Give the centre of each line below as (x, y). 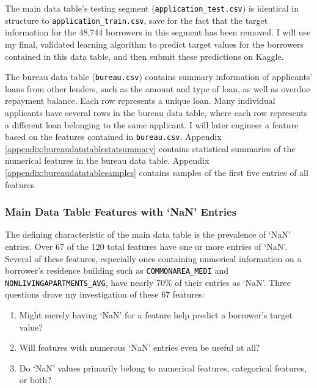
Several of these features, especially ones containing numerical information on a (153, 258)
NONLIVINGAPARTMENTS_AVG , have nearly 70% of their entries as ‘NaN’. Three (148, 282)
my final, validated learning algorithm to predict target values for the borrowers (154, 44)
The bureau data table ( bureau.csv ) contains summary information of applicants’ (159, 77)
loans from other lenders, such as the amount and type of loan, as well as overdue (158, 88)
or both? (35, 380)
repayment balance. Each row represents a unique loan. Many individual (140, 101)
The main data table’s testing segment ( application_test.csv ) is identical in (152, 8)
